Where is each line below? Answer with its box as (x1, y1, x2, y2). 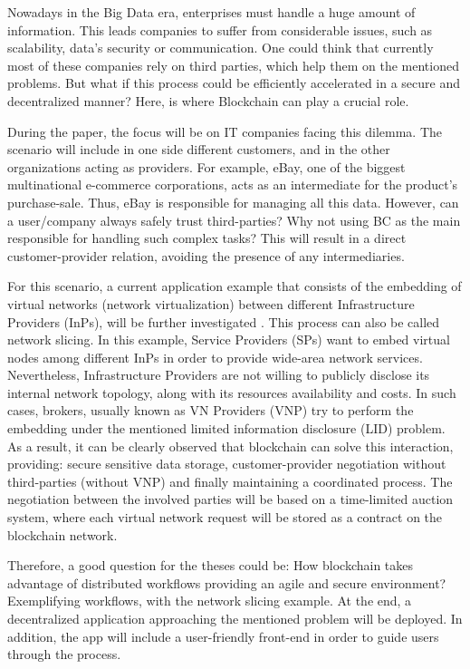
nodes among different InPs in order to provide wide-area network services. (7, 347, 423, 366)
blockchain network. (7, 525, 118, 544)
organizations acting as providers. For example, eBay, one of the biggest (7, 157, 406, 176)
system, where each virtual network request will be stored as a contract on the (7, 508, 443, 527)
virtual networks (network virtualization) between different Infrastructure (7, 294, 415, 313)
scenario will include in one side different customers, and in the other (7, 140, 390, 159)
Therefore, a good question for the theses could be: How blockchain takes (7, 556, 414, 575)
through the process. (7, 645, 121, 664)
